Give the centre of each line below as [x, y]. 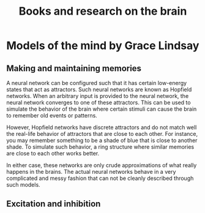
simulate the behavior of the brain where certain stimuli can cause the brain [102, 109]
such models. [24, 185]
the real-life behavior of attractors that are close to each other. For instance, [102, 134]
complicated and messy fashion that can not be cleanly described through [100, 178]
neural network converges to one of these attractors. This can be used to [99, 103]
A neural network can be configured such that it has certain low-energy [97, 83]
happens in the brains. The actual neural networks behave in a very [91, 172]
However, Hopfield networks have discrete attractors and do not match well [102, 127]
